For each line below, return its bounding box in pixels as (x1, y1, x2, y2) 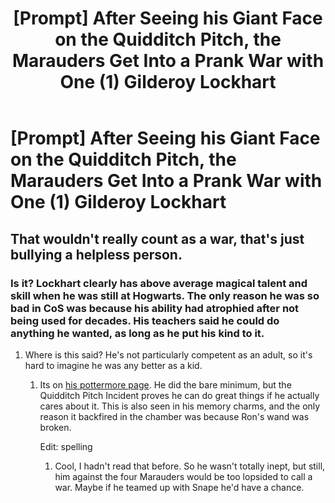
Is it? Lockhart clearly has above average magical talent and (10, 276, 308, 290)
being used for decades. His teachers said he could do (10, 313, 280, 327)
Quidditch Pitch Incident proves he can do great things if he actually (39, 389, 320, 401)
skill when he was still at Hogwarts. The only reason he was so (10, 288, 320, 302)
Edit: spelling (39, 440, 93, 452)
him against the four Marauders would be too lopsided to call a (54, 470, 313, 482)
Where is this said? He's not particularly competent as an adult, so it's (24, 348, 313, 361)
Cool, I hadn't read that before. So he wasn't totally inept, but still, (54, 460, 326, 472)
